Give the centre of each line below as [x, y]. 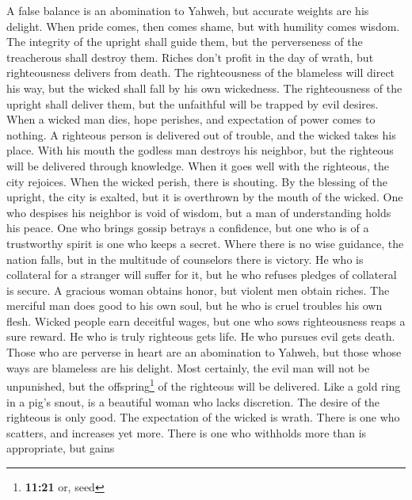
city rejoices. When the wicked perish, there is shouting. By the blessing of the [197, 181]
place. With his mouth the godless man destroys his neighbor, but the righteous [200, 150]
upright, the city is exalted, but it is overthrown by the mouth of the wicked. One [205, 197]
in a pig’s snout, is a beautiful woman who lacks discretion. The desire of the [193, 401]
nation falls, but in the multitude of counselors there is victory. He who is [185, 259]
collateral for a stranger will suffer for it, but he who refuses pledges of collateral [202, 275]
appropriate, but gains [61, 448]
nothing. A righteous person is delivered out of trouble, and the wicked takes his [201, 134]
